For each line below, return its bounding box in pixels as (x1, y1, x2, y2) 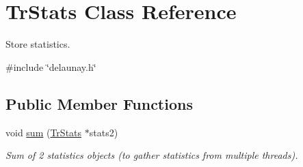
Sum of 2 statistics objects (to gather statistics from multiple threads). (5, 148, 298, 162)
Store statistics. (5, 37, 70, 51)
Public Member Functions (5, 93, 193, 114)
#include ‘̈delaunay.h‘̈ (5, 59, 96, 74)
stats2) (89, 125, 118, 139)
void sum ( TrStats (5, 125, 82, 139)
